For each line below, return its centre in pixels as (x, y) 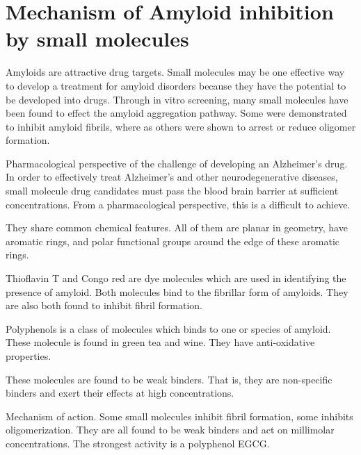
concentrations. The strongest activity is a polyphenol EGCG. (138, 443)
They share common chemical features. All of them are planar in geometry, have (177, 228)
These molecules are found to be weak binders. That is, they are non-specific (169, 379)
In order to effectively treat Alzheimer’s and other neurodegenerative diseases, (172, 177)
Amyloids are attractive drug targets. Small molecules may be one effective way (175, 72)
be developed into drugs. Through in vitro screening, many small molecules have (177, 99)
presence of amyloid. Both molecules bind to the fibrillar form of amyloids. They (177, 291)
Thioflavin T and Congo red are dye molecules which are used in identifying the (176, 278)
